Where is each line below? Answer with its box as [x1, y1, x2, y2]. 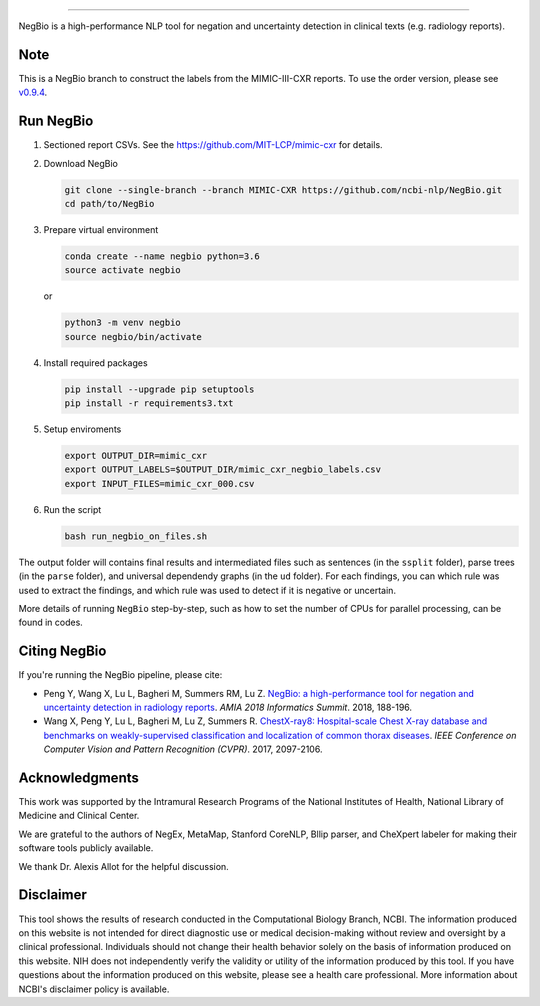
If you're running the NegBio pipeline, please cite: [18, 669, 223, 681]
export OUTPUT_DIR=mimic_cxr [64, 450, 208, 462]
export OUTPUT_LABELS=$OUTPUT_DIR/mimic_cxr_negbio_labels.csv [64, 464, 382, 475]
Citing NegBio [18, 643, 107, 660]
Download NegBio [43, 157, 119, 169]
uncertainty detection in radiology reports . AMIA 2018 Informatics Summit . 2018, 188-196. [43, 701, 413, 713]
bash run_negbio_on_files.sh [64, 530, 208, 542]
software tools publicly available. [18, 842, 154, 854]
